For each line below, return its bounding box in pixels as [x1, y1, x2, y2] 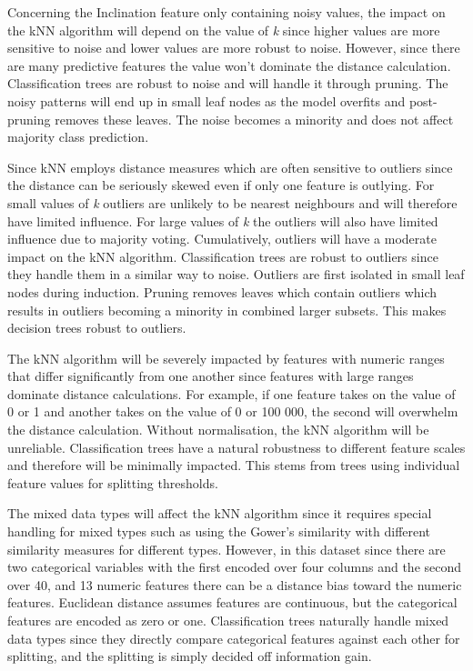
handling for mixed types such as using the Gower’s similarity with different [7, 522, 431, 541]
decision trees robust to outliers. [7, 318, 186, 337]
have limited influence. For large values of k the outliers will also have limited [7, 211, 438, 230]
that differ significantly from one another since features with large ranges [7, 366, 414, 386]
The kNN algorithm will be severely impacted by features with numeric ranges [7, 348, 445, 367]
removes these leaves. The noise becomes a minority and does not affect [55, 109, 454, 128]
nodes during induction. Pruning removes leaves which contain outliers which [7, 282, 438, 301]
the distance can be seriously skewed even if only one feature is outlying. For [7, 175, 435, 195]
